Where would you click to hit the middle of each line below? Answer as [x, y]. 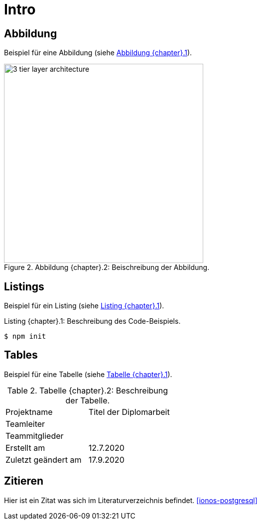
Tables [21, 355]
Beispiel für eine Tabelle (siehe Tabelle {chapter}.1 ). [88, 374]
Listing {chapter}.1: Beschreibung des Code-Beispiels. [92, 321]
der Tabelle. [88, 400]
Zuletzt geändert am [44, 459]
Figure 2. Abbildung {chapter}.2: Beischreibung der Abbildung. [107, 267]
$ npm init [25, 336]
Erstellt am [25, 448]
